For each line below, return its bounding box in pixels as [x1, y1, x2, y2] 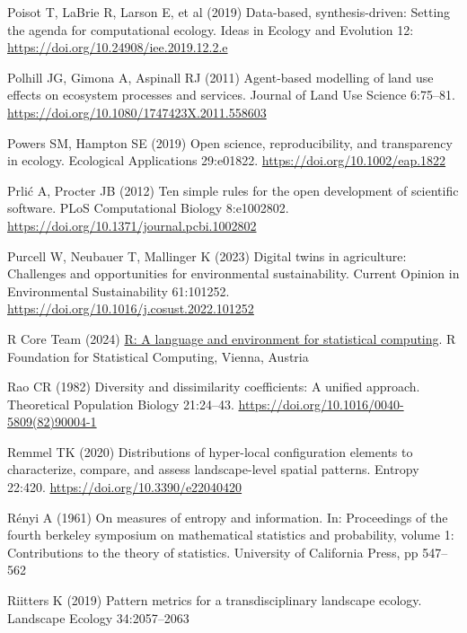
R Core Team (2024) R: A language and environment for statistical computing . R [7, 329, 456, 347]
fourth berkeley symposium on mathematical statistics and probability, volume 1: [7, 525, 454, 544]
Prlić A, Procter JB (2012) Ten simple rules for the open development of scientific [7, 180, 459, 199]
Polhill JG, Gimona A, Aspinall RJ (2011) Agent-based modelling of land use [7, 67, 434, 86]
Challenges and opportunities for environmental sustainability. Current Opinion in [7, 264, 460, 283]
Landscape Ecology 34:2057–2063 [7, 608, 189, 627]
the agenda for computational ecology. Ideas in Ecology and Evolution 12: [7, 20, 414, 39]
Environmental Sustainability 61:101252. [7, 281, 230, 300]
